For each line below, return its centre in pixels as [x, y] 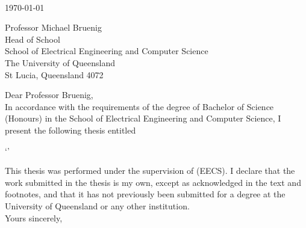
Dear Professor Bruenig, [49, 95]
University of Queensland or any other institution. [97, 205]
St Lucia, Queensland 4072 [54, 74]
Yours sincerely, [34, 217]
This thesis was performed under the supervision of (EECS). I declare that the [150, 171]
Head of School [33, 39]
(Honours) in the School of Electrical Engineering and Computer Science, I [143, 118]
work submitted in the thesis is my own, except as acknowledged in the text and [153, 182]
